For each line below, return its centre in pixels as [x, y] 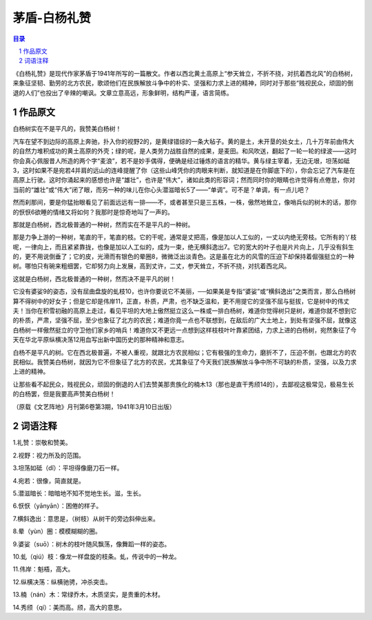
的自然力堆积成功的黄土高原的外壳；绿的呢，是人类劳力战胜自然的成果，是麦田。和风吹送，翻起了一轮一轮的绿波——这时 [185, 151]
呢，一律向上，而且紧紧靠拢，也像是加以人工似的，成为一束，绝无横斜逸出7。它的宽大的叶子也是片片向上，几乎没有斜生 [183, 247]
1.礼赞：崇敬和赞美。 [42, 443]
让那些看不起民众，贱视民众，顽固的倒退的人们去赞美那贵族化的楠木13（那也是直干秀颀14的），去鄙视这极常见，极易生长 [184, 384]
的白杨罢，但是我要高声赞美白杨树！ [64, 394]
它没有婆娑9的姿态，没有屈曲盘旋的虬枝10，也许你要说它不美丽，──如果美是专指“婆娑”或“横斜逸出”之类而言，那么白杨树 [184, 291]
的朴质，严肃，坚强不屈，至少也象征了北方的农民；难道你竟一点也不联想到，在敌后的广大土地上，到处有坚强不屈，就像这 [185, 320]
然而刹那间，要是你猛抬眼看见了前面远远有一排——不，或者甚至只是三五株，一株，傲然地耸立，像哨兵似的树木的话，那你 [185, 203]
